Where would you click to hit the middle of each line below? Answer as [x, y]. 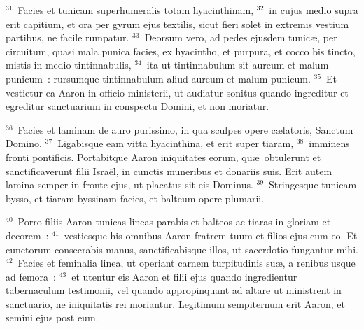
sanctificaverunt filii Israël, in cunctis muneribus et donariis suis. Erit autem [169, 170]
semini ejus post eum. [52, 317]
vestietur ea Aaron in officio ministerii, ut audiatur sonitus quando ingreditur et [177, 92]
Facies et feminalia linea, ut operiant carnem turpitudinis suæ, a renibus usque [187, 263]
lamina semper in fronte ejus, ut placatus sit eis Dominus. [129, 184]
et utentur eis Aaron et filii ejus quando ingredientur [184, 276]
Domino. [24, 143]
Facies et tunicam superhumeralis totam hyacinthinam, [136, 10]
